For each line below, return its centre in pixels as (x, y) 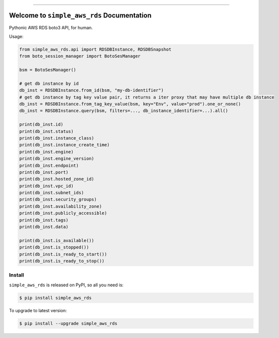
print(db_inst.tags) (44, 220)
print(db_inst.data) (44, 227)
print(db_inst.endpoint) (49, 165)
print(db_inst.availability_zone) (61, 206)
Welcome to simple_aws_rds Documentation (80, 15)
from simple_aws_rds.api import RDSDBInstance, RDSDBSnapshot (95, 49)
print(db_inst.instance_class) (57, 138)
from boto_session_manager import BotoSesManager (80, 56)
